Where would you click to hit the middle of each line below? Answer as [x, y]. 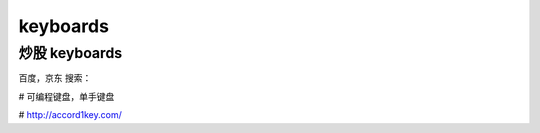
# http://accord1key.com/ [70, 115]
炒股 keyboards [70, 53]
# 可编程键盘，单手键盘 [66, 96]
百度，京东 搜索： [55, 78]
